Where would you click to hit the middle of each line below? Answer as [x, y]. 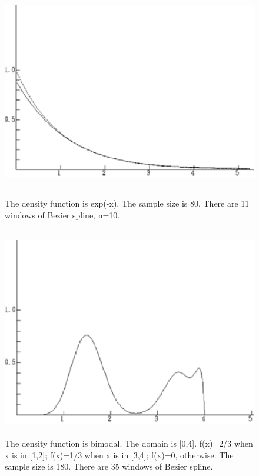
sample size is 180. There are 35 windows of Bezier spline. [109, 466]
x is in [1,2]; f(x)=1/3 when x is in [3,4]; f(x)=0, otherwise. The [119, 455]
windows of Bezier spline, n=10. [62, 214]
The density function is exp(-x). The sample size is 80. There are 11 [127, 203]
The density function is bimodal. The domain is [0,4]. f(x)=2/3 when [129, 443]
